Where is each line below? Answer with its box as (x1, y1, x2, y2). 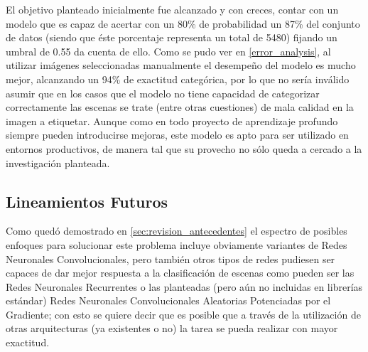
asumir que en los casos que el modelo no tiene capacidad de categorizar (6, 85, 320, 100)
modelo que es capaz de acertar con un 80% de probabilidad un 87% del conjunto (6, 16, 360, 31)
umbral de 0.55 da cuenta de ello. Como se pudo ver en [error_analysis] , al (6, 43, 331, 58)
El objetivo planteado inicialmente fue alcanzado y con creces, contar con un (6, 2, 339, 16)
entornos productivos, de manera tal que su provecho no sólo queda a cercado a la (6, 141, 362, 156)
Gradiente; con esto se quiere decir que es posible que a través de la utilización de (6, 306, 361, 321)
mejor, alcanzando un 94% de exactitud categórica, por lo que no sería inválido (6, 71, 350, 86)
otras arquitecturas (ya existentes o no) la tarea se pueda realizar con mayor (6, 321, 338, 336)
